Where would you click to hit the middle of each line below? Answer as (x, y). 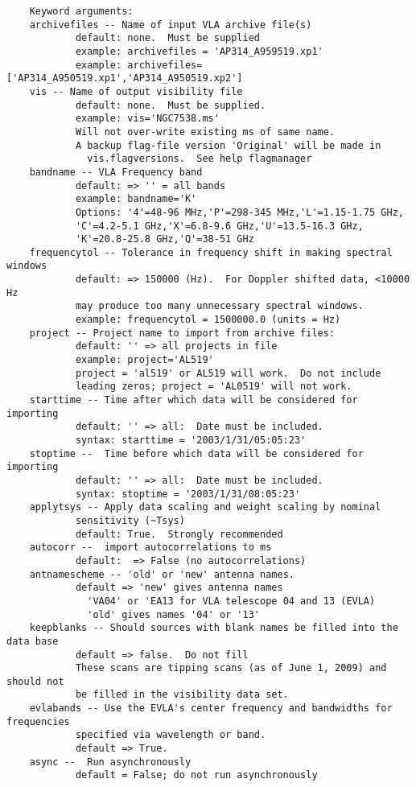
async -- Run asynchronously (110, 762)
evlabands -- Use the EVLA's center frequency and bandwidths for (211, 709)
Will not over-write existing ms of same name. (205, 132)
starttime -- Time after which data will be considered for (194, 400)
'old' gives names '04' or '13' (173, 614)
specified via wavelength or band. (171, 735)
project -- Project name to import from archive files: (182, 333)
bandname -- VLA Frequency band (116, 172)
